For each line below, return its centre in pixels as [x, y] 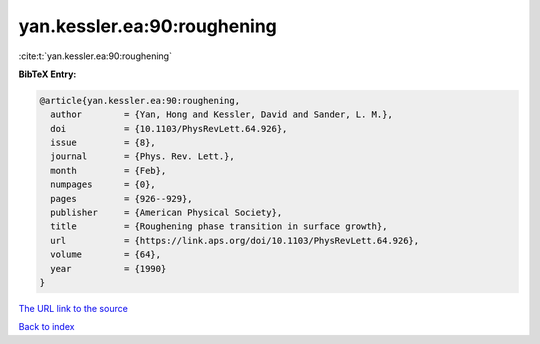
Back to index [46, 327]
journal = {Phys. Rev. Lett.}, [142, 156]
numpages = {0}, [103, 184]
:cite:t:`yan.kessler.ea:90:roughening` [95, 56]
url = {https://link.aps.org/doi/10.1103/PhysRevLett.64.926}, [235, 240]
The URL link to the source [73, 308]
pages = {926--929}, [122, 198]
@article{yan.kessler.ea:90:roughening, [139, 100]
